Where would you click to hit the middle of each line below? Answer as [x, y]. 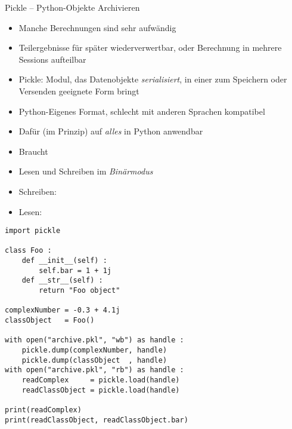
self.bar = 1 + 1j [75, 270]
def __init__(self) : [64, 261]
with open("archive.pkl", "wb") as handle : [94, 340]
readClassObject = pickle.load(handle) [101, 390]
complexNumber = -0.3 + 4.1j [63, 310]
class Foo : [28, 251]
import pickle [33, 231]
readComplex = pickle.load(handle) [101, 380]
